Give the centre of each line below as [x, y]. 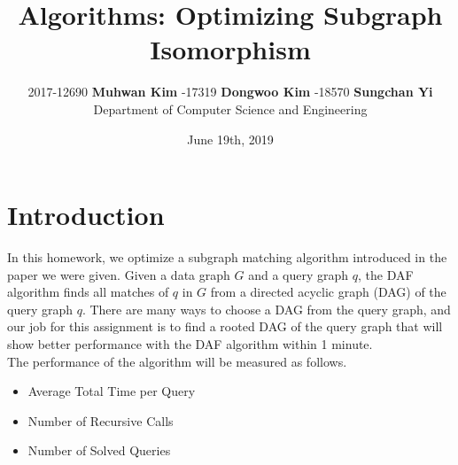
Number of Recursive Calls [101, 420]
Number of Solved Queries [99, 450]
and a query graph [299, 274]
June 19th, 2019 [230, 139]
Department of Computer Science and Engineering [230, 108]
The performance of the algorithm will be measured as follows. [177, 361]
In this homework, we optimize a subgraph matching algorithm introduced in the [227, 257]
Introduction [86, 215]
